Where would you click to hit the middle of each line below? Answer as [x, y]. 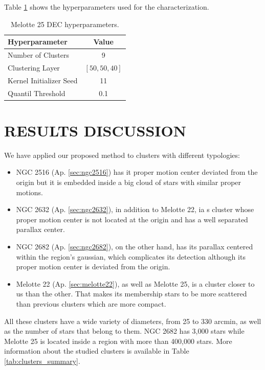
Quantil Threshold [37, 93]
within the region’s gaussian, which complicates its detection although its [131, 256]
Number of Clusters [39, 55]
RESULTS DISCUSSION [95, 130]
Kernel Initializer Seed [43, 80]
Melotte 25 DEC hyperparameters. [65, 24]
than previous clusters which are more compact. [91, 303]
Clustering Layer [34, 67]
